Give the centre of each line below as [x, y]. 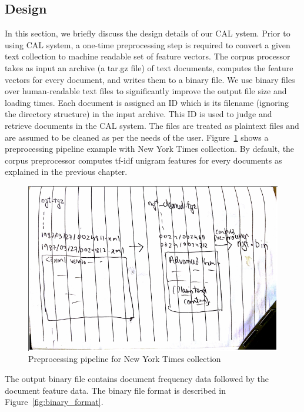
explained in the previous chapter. [66, 172]
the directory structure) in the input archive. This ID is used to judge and [138, 114]
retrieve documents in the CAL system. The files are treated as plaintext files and [152, 125]
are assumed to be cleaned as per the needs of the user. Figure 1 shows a [137, 137]
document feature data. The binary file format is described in [115, 390]
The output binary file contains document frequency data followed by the [137, 378]
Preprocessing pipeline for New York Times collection [125, 359]
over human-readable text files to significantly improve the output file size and [146, 91]
